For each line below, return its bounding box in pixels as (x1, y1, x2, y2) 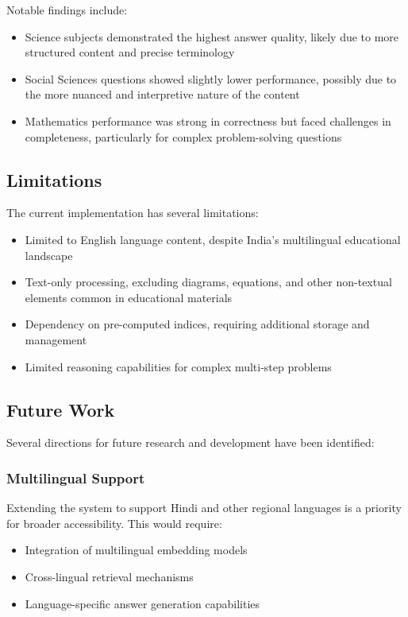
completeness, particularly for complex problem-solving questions (25, 128, 342, 145)
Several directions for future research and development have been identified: (6, 434, 375, 451)
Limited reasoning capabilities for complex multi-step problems (25, 358, 332, 374)
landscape (25, 246, 73, 263)
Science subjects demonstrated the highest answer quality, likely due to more (25, 28, 399, 45)
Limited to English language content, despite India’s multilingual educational (25, 231, 401, 247)
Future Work (6, 397, 115, 421)
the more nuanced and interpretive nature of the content (25, 86, 300, 103)
